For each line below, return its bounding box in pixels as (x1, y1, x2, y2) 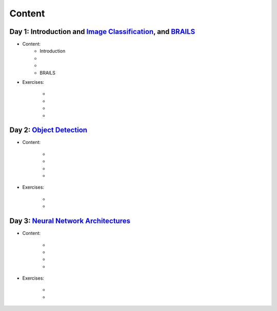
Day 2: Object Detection (9, 126, 87, 135)
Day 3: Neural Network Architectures (9, 216, 131, 226)
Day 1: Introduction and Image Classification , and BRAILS (9, 27, 195, 36)
